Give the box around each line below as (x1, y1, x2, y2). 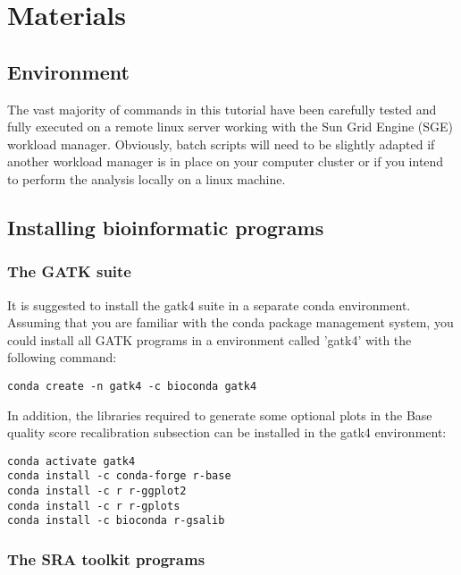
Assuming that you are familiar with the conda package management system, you (7, 313, 454, 332)
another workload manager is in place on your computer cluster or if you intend (7, 152, 444, 171)
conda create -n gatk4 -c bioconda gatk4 (7, 379, 257, 393)
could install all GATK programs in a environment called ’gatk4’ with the (7, 330, 412, 349)
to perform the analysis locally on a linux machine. (7, 169, 286, 188)
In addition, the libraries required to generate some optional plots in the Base (7, 405, 432, 424)
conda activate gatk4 (7, 454, 136, 468)
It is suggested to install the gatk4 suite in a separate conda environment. (7, 295, 411, 314)
